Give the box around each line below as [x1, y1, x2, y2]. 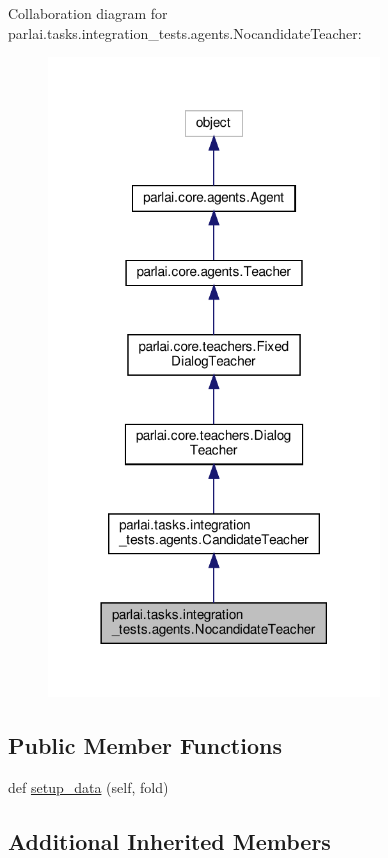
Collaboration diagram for [8, 3, 168, 23]
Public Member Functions [8, 729, 282, 760]
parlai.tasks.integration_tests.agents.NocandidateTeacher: [8, 22, 362, 43]
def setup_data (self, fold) [8, 776, 169, 797]
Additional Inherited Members [8, 825, 331, 856]
